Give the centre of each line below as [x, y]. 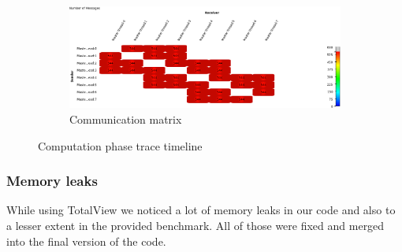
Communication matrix [126, 119]
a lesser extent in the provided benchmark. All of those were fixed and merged [195, 225]
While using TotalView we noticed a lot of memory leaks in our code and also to [201, 210]
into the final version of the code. [86, 241]
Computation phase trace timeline [120, 145]
